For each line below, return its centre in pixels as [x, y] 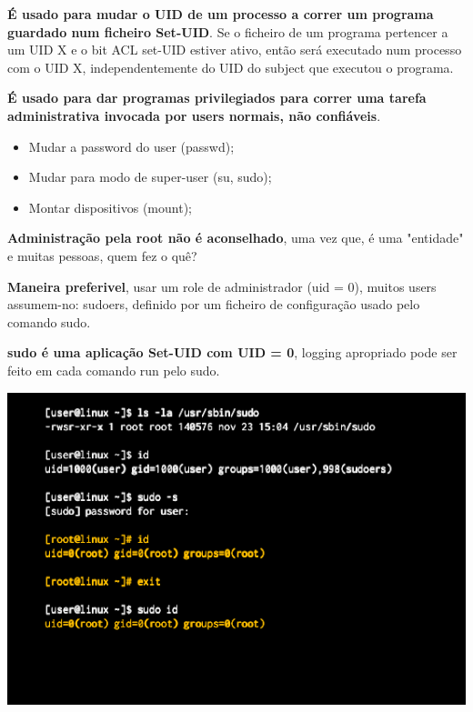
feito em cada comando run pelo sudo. [114, 370]
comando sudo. [49, 321]
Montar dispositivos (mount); [110, 207]
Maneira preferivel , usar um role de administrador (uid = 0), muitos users [222, 286]
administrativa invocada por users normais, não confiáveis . [194, 115]
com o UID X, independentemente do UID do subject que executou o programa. [231, 67]
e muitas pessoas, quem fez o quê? [102, 255]
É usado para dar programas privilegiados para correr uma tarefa [217, 98]
